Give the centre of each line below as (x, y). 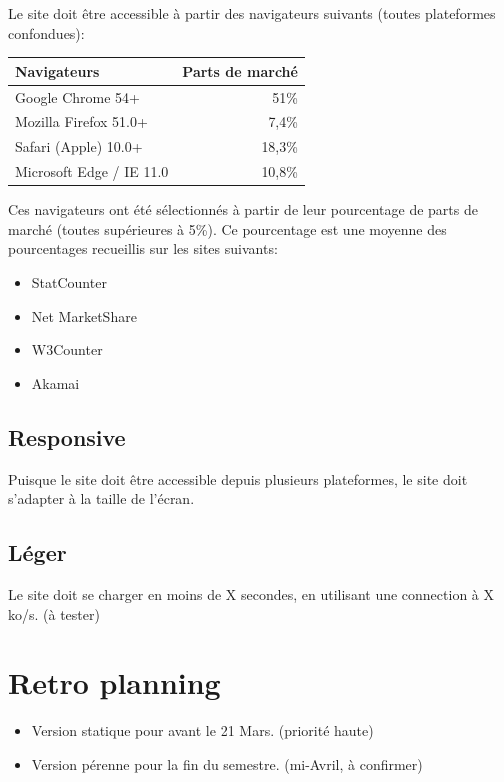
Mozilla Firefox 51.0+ (81, 121)
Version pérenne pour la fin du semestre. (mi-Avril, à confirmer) (227, 763)
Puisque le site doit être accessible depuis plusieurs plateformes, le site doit (238, 478)
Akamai (55, 382)
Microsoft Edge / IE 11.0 (92, 171)
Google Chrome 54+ (77, 96)
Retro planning (114, 682)
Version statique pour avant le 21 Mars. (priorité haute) (202, 730)
